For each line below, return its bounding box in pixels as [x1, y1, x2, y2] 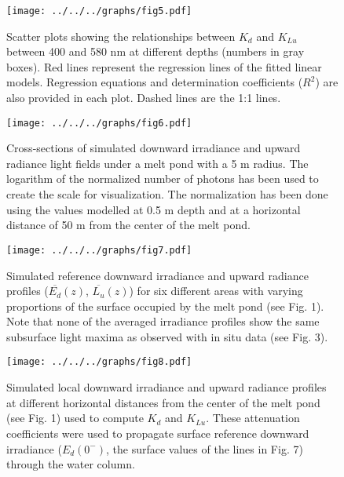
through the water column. [6, 456, 135, 472]
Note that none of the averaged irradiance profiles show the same [6, 313, 320, 330]
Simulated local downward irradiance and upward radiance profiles [6, 379, 327, 395]
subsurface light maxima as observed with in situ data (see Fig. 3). [6, 328, 328, 344]
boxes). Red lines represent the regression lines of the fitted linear [6, 58, 322, 75]
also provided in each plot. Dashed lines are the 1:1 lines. [6, 89, 281, 106]
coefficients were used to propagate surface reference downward [6, 424, 309, 441]
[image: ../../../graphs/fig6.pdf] [6, 117, 192, 129]
